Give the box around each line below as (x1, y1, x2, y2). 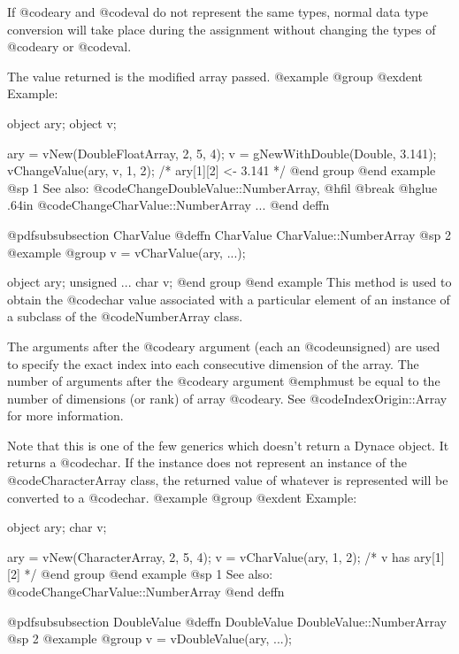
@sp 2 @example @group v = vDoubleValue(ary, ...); (7, 629, 293, 648)
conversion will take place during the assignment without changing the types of (7, 19, 436, 38)
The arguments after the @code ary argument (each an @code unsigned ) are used (7, 336, 440, 355)
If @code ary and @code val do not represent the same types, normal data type (7, 3, 429, 20)
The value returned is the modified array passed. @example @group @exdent (7, 66, 423, 85)
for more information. (7, 406, 124, 425)
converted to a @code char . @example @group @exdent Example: (7, 488, 357, 506)
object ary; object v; (7, 113, 117, 132)
